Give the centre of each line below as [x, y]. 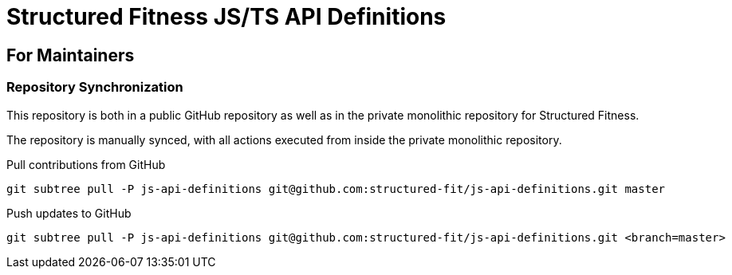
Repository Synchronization [95, 87]
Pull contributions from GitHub [86, 164]
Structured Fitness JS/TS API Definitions [226, 17]
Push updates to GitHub [69, 213]
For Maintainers [71, 55]
